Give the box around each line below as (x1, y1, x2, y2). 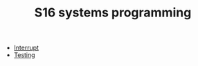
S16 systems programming (34, 5, 192, 21)
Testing (13, 51, 36, 59)
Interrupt (13, 43, 39, 52)
